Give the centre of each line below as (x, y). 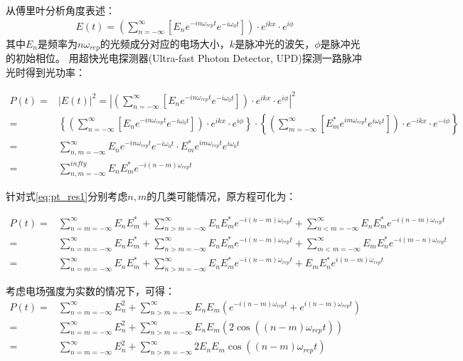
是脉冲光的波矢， (275, 43)
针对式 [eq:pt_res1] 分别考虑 (67, 196)
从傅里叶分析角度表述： (60, 10)
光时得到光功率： (46, 72)
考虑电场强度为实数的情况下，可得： (90, 291)
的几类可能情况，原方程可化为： (222, 196)
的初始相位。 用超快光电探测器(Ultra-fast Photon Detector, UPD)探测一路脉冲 (184, 58)
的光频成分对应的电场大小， (165, 43)
